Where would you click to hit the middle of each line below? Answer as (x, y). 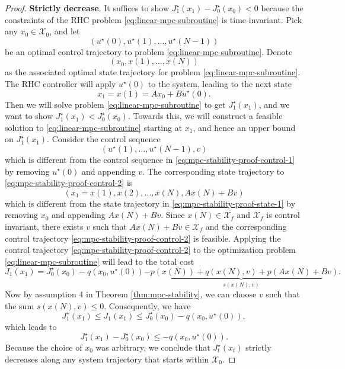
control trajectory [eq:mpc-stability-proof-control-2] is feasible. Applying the (143, 238)
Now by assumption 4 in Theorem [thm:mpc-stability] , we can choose (131, 294)
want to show (29, 116)
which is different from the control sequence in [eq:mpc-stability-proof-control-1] (150, 159)
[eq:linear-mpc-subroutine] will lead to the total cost (100, 261)
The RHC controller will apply (60, 83)
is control (283, 215)
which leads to (31, 326)
